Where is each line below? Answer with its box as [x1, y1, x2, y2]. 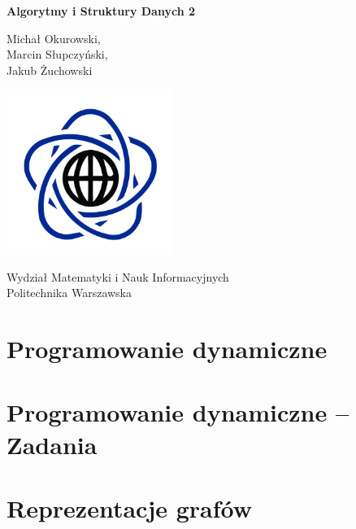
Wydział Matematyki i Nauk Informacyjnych [7, 268, 229, 285]
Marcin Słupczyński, [7, 46, 108, 63]
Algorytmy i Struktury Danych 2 [7, 2, 195, 19]
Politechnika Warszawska [7, 284, 132, 301]
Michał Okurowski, [7, 29, 101, 46]
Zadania [7, 427, 98, 461]
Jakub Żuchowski [7, 61, 93, 78]
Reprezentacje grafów [7, 491, 253, 524]
